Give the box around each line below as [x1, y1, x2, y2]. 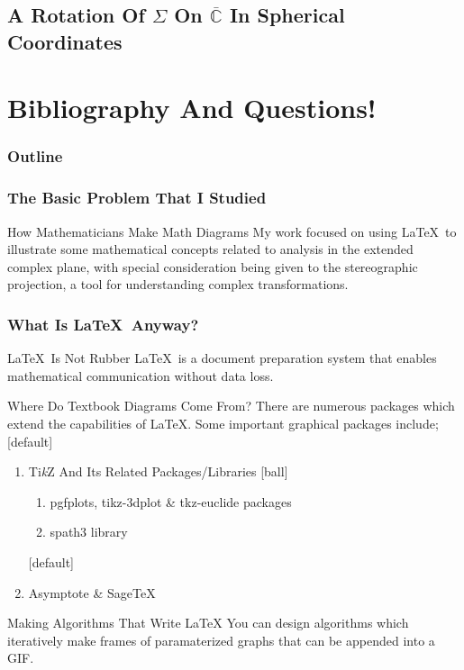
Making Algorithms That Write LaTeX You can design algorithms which [7, 613, 409, 632]
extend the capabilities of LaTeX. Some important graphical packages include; [7, 413, 439, 432]
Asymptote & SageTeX [28, 583, 156, 602]
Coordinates [7, 27, 123, 55]
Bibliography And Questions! [7, 89, 377, 126]
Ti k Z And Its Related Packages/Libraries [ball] [28, 462, 288, 481]
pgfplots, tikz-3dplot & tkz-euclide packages [50, 492, 292, 511]
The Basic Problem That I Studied [7, 186, 267, 209]
